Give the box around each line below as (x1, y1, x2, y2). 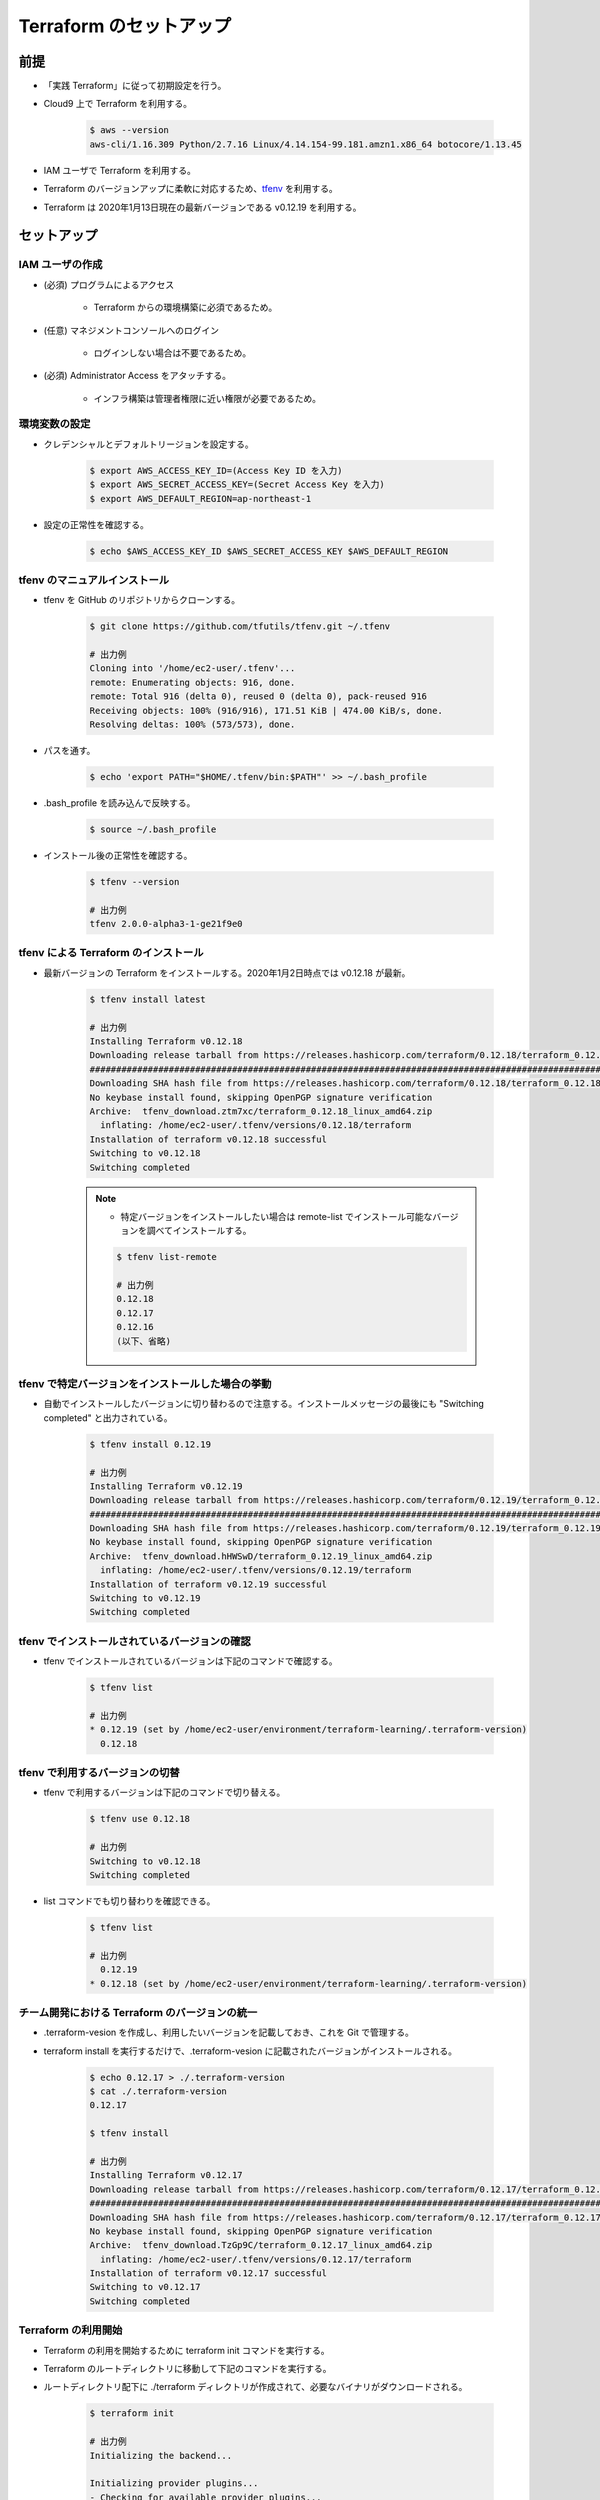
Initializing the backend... (89, 2450, 233, 2461)
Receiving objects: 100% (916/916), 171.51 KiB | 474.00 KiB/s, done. (89, 705, 444, 716)
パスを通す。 (43, 745, 96, 757)
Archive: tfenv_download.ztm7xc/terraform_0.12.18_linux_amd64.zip (89, 1105, 433, 1117)
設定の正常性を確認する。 (43, 518, 149, 530)
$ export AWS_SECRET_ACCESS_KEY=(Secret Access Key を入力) (89, 479, 385, 490)
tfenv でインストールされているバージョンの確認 (18, 1634, 251, 1648)
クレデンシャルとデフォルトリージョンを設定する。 (43, 438, 254, 450)
